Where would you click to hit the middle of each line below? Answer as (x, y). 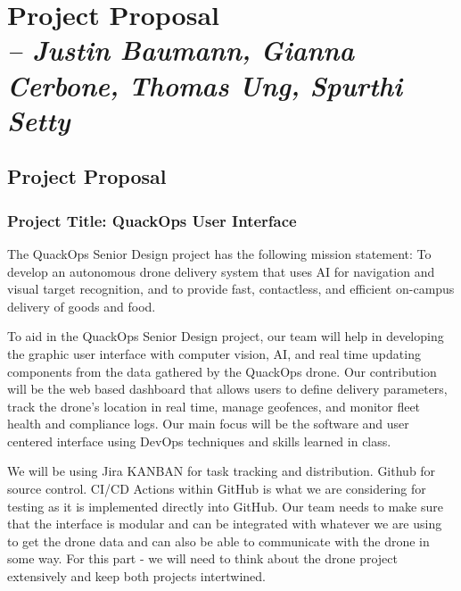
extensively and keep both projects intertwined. (136, 576)
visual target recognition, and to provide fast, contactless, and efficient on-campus (231, 289)
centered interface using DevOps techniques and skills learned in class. (199, 441)
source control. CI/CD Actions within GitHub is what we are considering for (217, 489)
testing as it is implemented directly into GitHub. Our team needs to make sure (226, 506)
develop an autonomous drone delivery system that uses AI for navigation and (221, 271)
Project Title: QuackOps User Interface (152, 220)
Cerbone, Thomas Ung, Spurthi (205, 85)
